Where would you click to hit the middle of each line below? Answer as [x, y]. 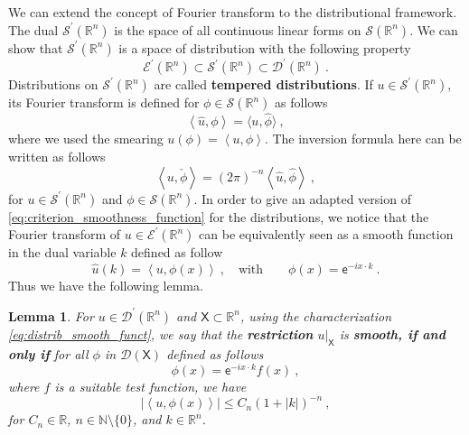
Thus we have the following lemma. [106, 285]
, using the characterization [316, 315]
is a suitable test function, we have [150, 387]
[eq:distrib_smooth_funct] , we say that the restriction [161, 333]
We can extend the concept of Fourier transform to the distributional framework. [233, 12]
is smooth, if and [392, 333]
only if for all [48, 353]
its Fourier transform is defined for [104, 102]
